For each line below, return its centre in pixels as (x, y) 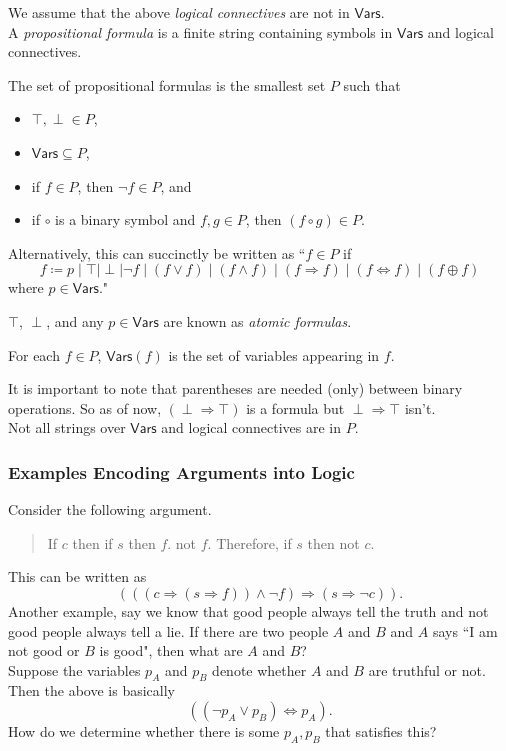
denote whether (259, 669)
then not (333, 542)
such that (372, 84)
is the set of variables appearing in (274, 354)
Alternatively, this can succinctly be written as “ (157, 252)
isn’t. (420, 407)
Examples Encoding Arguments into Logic (181, 471)
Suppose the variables (74, 669)
